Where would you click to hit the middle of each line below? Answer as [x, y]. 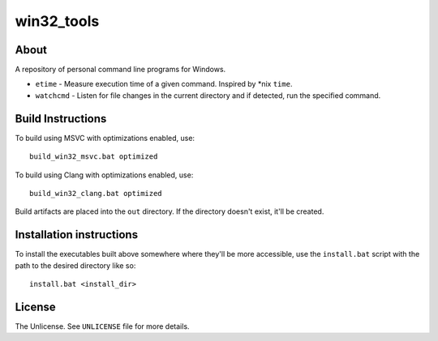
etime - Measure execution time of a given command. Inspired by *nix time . [164, 84]
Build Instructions [61, 119]
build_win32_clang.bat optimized [96, 193]
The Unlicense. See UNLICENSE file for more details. [102, 326]
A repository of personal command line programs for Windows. [120, 70]
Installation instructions [76, 235]
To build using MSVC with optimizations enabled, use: [105, 138]
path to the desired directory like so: [75, 265]
